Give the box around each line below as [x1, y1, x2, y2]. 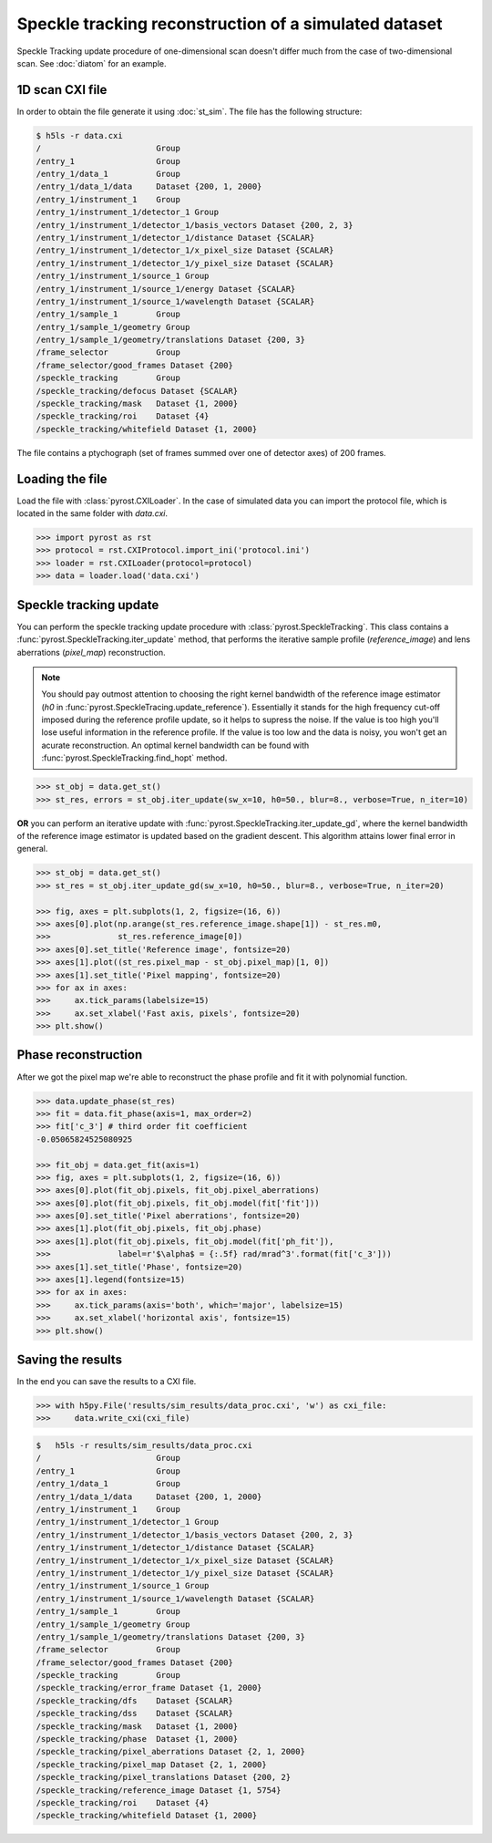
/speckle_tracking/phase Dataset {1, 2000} [36, 1734, 239, 1745]
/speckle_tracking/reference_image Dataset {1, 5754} [36, 1785, 282, 1796]
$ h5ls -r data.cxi [36, 130, 123, 140]
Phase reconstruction [16, 1047, 143, 1062]
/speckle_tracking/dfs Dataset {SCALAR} [36, 1695, 234, 1705]
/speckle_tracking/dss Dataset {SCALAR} [36, 1708, 234, 1719]
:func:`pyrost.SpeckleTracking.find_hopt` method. [41, 752, 228, 763]
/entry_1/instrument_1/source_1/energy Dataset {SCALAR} [36, 284, 296, 294]
